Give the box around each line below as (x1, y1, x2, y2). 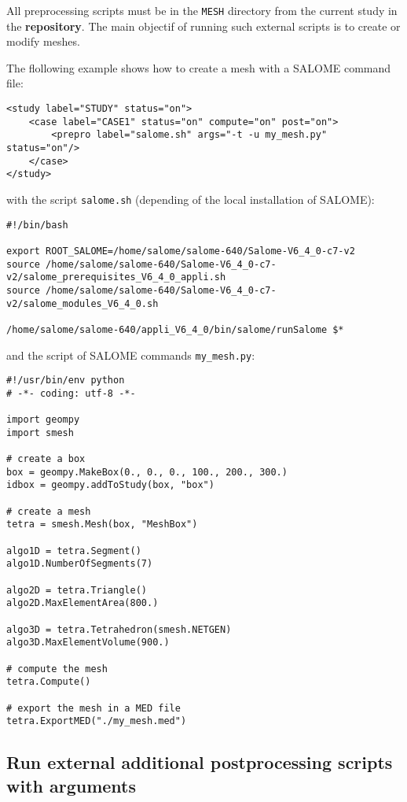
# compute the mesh (6, 663, 108, 674)
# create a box (6, 453, 86, 465)
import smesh (6, 427, 74, 438)
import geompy (6, 414, 80, 426)
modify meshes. (6, 33, 80, 50)
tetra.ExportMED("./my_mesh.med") (6, 715, 187, 727)
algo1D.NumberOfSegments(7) (6, 558, 153, 570)
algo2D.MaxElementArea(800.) (6, 597, 159, 609)
